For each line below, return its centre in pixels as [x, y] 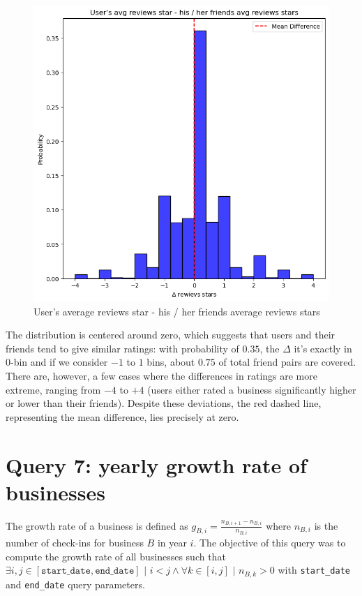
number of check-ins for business [75, 543]
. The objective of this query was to [270, 543]
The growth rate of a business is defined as [97, 525]
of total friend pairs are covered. [287, 362]
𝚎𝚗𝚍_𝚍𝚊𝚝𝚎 [115, 571]
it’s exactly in [323, 348]
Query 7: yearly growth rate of [156, 464]
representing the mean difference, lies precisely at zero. [122, 416]
